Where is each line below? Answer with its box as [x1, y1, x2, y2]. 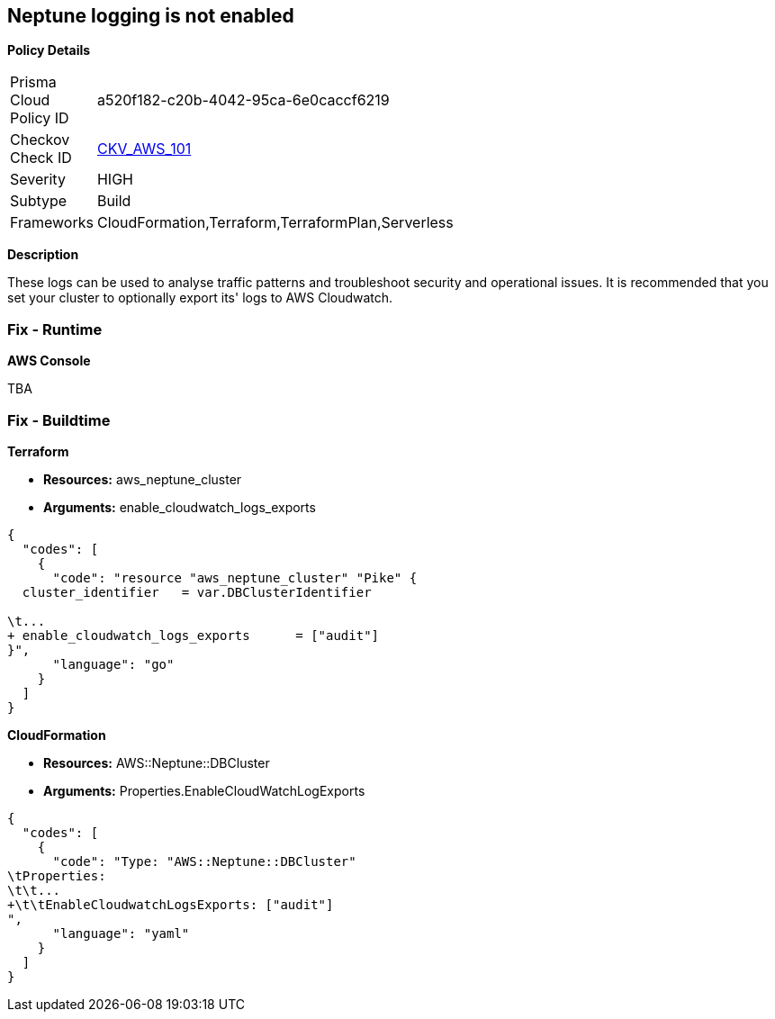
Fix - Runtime [7, 320, 103, 338]
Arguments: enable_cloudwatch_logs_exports [43, 499, 316, 515]
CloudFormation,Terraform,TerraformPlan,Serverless [96, 213, 454, 232]
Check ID [10, 149, 72, 167]
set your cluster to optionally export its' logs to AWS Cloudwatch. [7, 290, 393, 306]
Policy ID [10, 109, 69, 128]
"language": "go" [52, 656, 175, 672]
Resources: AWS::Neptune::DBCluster [43, 754, 270, 771]
